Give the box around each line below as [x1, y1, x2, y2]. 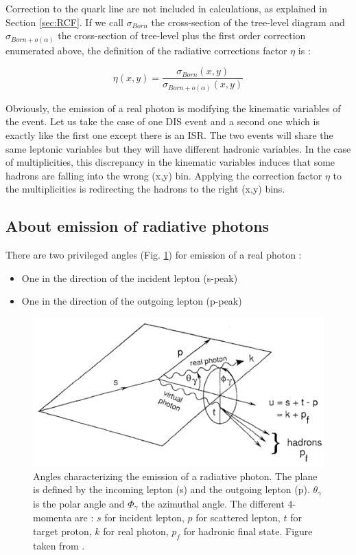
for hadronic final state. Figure [183, 523, 313, 538]
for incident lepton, [104, 510, 185, 525]
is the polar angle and [33, 496, 125, 510]
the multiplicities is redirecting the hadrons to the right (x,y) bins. [5, 182, 285, 196]
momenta [33, 510, 72, 525]
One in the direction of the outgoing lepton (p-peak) [21, 294, 242, 308]
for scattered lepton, [195, 510, 281, 525]
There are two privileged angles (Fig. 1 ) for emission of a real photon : [5, 248, 302, 262]
